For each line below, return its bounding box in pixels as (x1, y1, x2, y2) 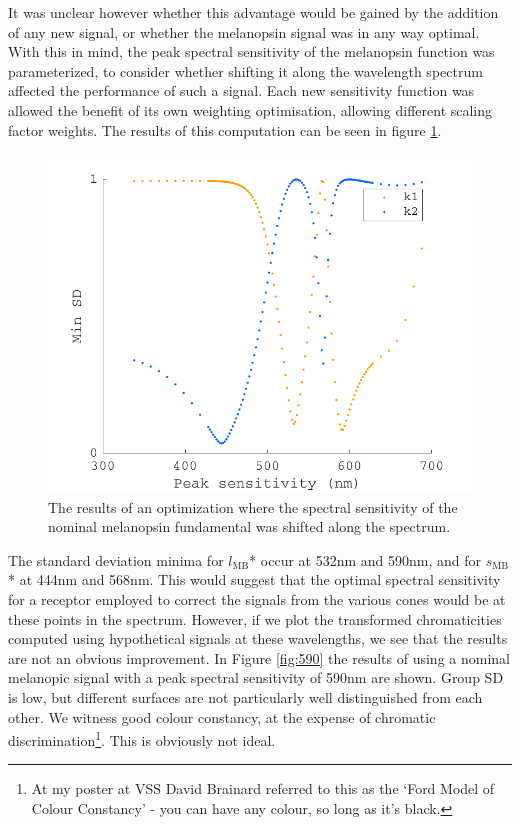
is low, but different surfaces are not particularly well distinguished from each (8, 686, 483, 707)
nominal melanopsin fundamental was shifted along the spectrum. (48, 516, 451, 537)
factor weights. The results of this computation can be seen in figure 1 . (8, 119, 442, 140)
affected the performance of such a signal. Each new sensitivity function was (8, 80, 475, 101)
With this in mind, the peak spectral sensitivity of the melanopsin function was (8, 41, 495, 62)
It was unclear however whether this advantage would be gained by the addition (8, 2, 499, 22)
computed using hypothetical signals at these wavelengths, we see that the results (8, 628, 508, 649)
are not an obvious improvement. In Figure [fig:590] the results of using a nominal (8, 647, 510, 668)
